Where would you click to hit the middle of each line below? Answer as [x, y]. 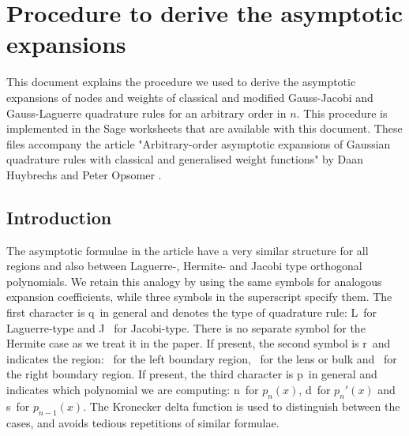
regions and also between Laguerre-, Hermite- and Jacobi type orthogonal [184, 266]
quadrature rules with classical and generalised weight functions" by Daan [185, 159]
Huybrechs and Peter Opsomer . [84, 174]
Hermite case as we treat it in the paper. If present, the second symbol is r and [199, 343]
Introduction [59, 217]
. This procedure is [342, 113]
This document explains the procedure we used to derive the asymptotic [181, 82]
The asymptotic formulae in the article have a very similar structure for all [188, 250]
